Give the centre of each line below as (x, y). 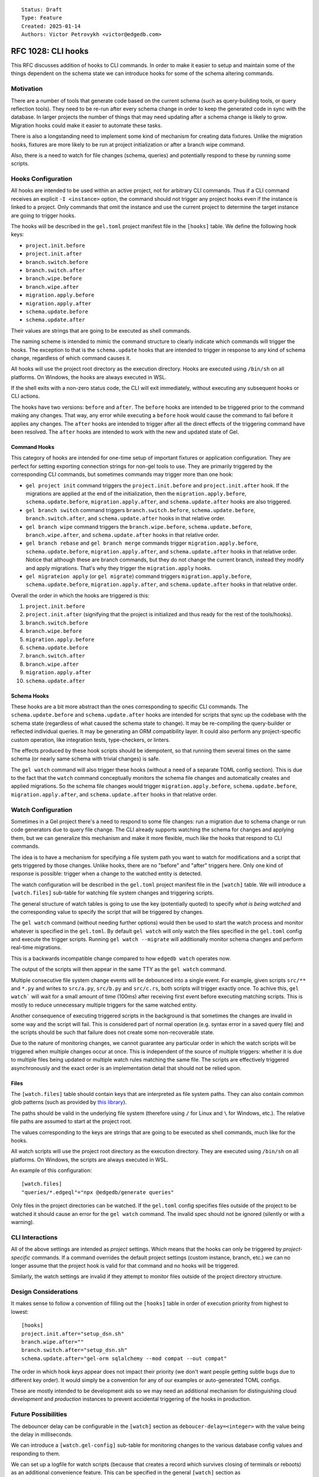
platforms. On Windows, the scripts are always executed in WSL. (89, 1159)
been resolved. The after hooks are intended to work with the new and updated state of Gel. (125, 432)
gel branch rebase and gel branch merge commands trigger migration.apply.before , (142, 543)
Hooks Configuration (42, 179)
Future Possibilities (39, 1414)
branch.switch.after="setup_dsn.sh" (74, 1350)
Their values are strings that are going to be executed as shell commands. (101, 330)
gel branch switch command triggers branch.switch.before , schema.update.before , (141, 510)
